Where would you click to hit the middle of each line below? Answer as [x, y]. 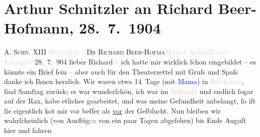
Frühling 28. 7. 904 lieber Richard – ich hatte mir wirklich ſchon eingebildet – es [130, 61]
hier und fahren [28, 130]
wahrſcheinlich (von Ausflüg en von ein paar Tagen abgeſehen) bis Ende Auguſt [125, 120]
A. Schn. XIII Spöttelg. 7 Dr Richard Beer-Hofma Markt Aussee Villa [116, 52]
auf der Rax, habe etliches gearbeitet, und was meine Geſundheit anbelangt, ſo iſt [130, 101]
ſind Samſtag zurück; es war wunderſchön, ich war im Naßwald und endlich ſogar [129, 91]
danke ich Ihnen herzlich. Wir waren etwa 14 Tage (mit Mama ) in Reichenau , [124, 81]
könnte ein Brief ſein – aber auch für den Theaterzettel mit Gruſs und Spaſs [121, 71]
